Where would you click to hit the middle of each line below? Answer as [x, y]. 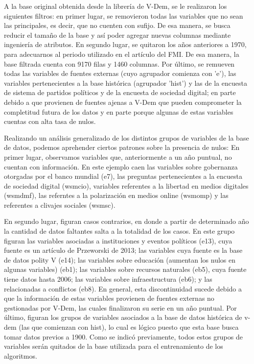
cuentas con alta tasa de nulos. [50, 121]
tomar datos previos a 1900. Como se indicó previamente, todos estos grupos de [123, 336]
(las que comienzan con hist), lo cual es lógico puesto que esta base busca [129, 327]
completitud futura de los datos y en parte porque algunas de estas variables [119, 111]
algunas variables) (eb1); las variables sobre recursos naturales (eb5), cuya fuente [125, 269]
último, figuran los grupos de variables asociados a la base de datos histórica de [123, 317]
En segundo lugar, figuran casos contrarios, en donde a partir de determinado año [127, 221]
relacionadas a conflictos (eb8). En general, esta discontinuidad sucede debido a [123, 288]
